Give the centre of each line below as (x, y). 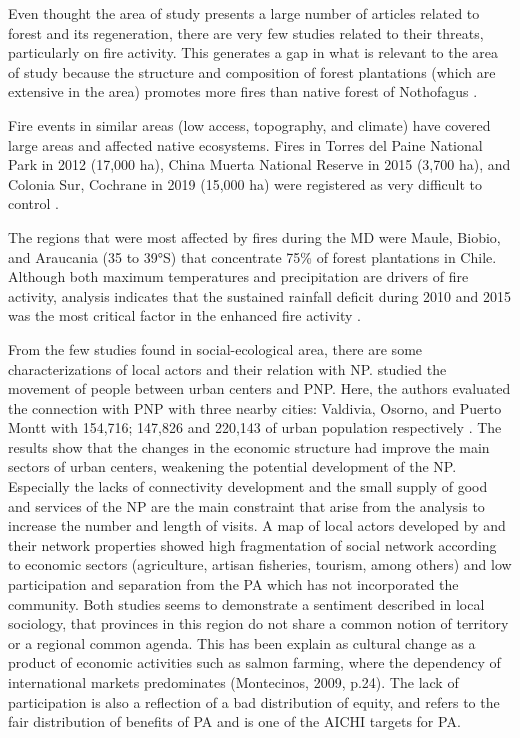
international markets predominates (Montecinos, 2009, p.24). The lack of (233, 682)
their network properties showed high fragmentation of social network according (252, 544)
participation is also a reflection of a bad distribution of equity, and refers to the (254, 701)
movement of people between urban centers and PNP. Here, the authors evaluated (259, 388)
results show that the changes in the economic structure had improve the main (249, 446)
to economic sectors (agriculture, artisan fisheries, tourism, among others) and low (260, 564)
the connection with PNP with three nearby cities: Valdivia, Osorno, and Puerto (255, 407)
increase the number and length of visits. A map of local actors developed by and (257, 525)
